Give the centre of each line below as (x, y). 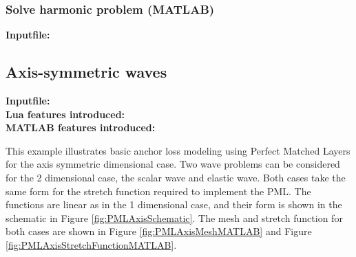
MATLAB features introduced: (81, 127)
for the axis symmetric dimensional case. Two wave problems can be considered (173, 164)
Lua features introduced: (65, 114)
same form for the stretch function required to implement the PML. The (158, 191)
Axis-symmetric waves (86, 72)
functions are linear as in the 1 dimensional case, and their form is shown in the (174, 204)
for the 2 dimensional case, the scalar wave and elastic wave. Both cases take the (176, 177)
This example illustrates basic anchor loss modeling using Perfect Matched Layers (178, 150)
